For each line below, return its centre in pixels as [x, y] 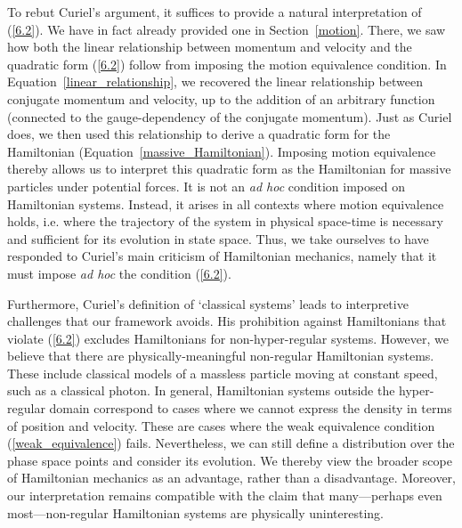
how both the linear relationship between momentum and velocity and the [210, 47]
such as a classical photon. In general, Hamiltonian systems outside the [201, 390]
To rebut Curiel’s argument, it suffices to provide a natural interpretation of [215, 12]
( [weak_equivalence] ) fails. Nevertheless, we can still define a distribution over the [231, 443]
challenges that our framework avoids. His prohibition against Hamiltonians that [227, 321]
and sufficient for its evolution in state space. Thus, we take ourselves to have [218, 238]
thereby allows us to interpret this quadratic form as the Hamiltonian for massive [229, 169]
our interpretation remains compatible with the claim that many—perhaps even [225, 496]
